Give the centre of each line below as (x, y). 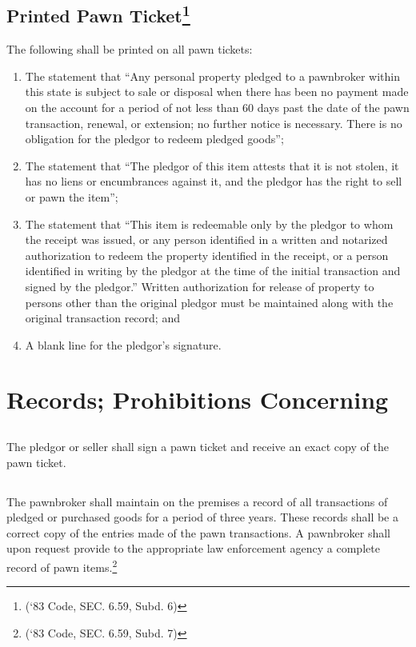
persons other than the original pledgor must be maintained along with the (209, 302)
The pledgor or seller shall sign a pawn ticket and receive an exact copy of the (198, 447)
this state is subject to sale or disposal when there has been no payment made (217, 92)
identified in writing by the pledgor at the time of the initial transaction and (213, 271)
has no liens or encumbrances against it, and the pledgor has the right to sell (214, 181)
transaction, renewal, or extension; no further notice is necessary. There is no (214, 123)
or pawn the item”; (72, 196)
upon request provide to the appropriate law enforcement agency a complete (193, 548)
